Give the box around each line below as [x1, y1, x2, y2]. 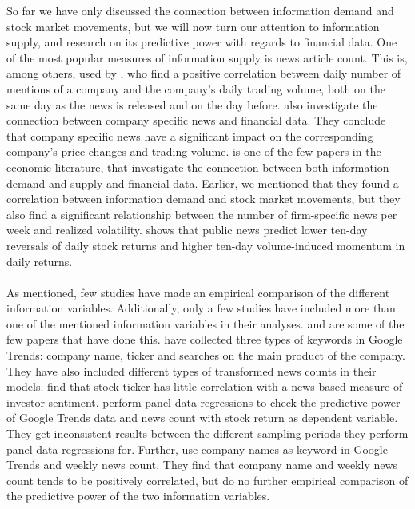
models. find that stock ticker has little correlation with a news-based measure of [6, 378, 403, 395]
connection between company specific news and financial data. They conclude [6, 112, 386, 129]
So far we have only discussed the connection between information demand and [6, 2, 394, 18]
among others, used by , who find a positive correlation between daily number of [6, 65, 401, 82]
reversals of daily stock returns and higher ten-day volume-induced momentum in [6, 237, 405, 253]
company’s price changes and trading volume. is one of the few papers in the [6, 143, 381, 160]
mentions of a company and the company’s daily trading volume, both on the [6, 80, 385, 97]
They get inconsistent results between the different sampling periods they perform [6, 425, 409, 442]
